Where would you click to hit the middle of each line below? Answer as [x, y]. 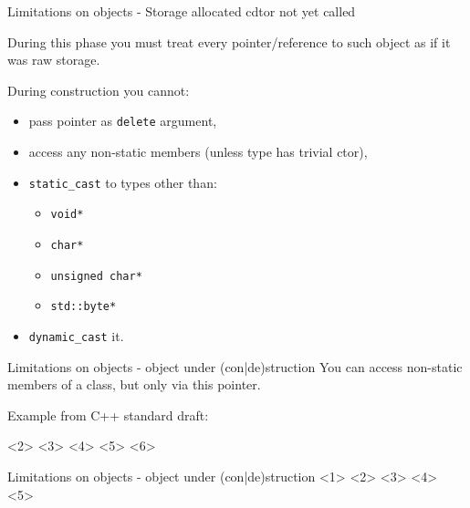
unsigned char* [96, 276]
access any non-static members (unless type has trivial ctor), [198, 152]
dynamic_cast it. [76, 335]
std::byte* [84, 307]
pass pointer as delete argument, [123, 121]
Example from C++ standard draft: [108, 415]
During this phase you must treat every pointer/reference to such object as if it [229, 41]
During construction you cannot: [99, 90]
